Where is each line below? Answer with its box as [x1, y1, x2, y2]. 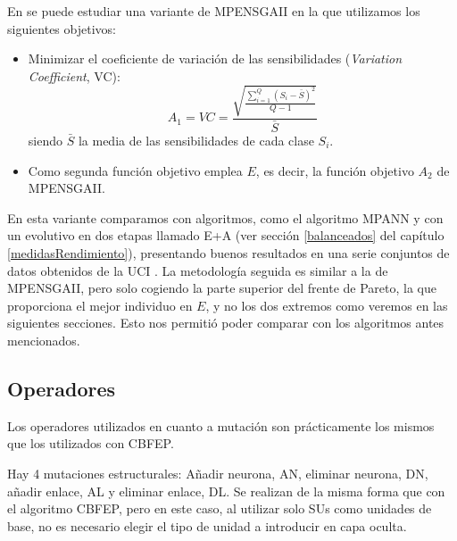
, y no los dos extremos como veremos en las [205, 295, 448, 314]
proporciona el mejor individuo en [7, 295, 193, 314]
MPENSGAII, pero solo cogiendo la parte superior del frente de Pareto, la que [7, 279, 436, 297]
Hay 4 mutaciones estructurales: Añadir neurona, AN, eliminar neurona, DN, [7, 463, 428, 482]
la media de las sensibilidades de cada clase [78, 131, 314, 150]
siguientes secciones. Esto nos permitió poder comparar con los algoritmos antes [7, 313, 445, 332]
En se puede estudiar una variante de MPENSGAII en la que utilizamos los [7, 2, 420, 20]
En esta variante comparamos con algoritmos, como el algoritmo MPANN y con [7, 208, 444, 227]
